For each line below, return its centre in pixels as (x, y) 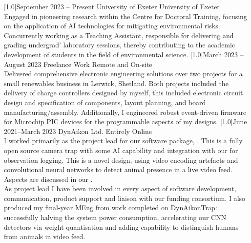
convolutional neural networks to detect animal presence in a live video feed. (118, 169)
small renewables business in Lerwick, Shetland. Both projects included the (116, 83)
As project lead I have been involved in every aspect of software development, (120, 188)
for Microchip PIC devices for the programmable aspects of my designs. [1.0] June (125, 121)
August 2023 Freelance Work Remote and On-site (78, 64)
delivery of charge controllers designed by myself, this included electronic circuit (124, 93)
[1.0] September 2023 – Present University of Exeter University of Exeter (112, 6)
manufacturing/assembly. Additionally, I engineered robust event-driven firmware (125, 112)
